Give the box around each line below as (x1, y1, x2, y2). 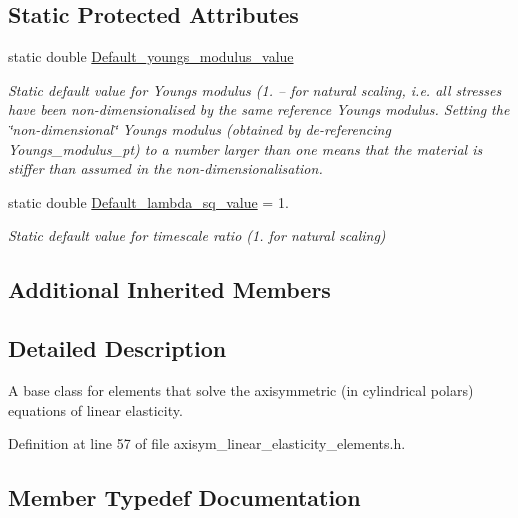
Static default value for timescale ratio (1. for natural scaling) (8, 225, 386, 246)
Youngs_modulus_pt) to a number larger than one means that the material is (8, 138, 483, 159)
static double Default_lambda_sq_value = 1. (8, 191, 289, 212)
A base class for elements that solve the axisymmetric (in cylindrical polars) (8, 379, 474, 400)
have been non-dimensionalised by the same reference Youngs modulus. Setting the (8, 99, 510, 120)
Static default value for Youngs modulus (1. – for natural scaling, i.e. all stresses (8, 79, 502, 100)
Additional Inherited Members (8, 274, 331, 305)
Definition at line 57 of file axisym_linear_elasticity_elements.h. (8, 433, 406, 454)
